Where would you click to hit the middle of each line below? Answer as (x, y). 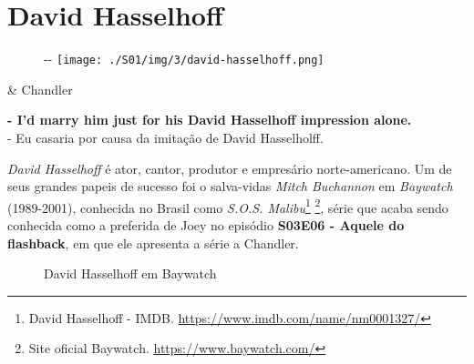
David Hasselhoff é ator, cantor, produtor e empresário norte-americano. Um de (230, 168)
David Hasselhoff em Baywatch (130, 273)
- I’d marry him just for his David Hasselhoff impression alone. (210, 120)
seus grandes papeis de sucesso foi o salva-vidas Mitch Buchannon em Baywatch (230, 186)
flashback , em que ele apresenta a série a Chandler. (153, 243)
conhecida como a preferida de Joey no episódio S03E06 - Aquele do (206, 225)
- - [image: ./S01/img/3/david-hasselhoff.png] (184, 59)
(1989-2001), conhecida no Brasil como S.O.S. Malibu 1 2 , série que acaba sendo (228, 206)
